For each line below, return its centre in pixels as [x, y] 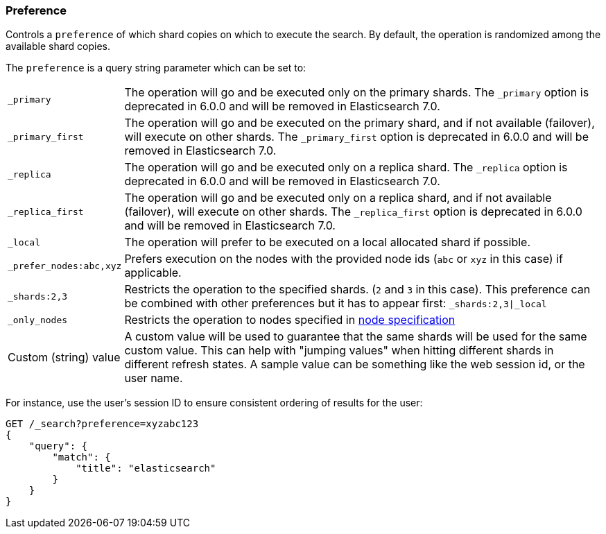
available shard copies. [58, 46]
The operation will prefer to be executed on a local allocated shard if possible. [328, 242]
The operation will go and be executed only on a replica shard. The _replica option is [346, 167]
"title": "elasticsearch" [146, 468]
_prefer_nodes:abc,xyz [65, 266]
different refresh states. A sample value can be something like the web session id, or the [355, 364]
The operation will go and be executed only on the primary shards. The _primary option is [357, 93]
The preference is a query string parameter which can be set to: [156, 68]
